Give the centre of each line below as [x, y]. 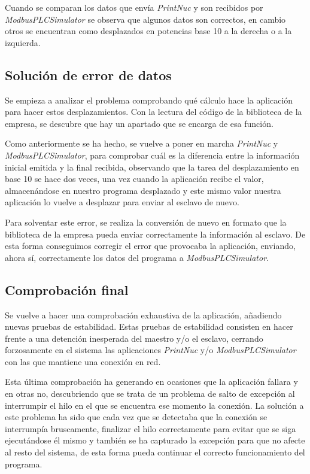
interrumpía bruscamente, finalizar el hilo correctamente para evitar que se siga [151, 428]
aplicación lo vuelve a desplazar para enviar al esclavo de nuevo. [122, 202]
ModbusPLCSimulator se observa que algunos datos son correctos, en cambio [145, 19]
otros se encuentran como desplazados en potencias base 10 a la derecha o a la [148, 31]
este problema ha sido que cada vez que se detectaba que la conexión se [136, 417]
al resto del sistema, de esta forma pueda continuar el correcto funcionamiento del [155, 452]
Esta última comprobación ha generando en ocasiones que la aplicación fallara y [151, 382]
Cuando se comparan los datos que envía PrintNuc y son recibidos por [134, 7]
